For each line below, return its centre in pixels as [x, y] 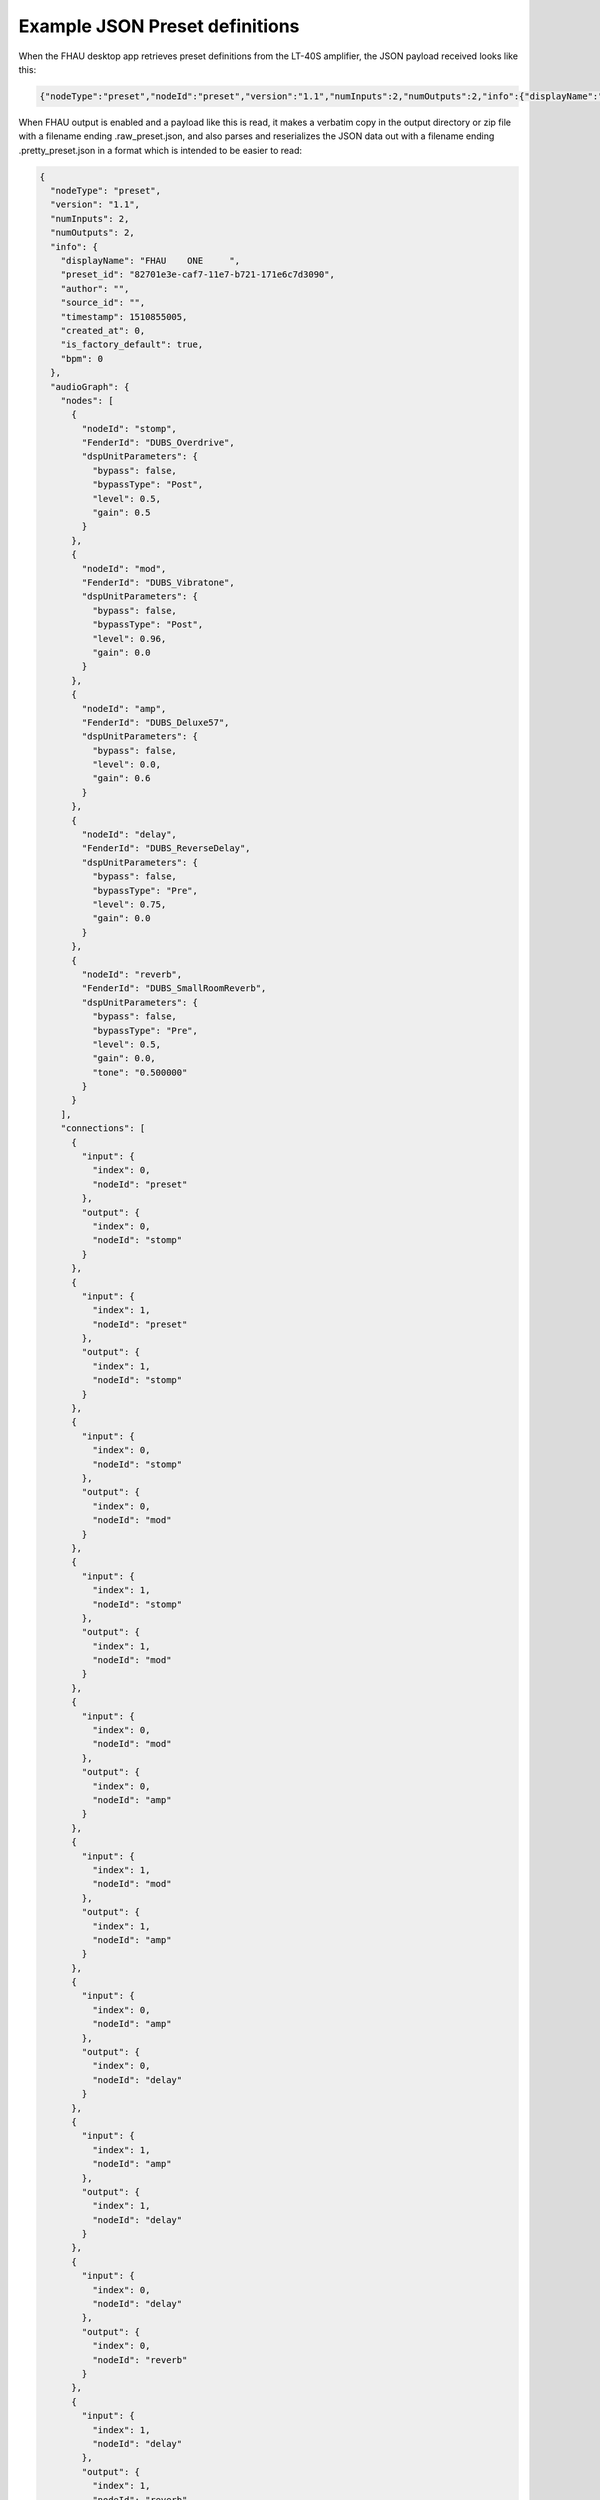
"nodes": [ [87, 400]
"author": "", [95, 288]
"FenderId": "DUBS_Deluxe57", [155, 722]
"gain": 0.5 [121, 513]
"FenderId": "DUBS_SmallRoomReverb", [174, 988]
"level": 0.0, [126, 764]
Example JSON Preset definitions [159, 26]
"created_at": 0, [103, 330]
